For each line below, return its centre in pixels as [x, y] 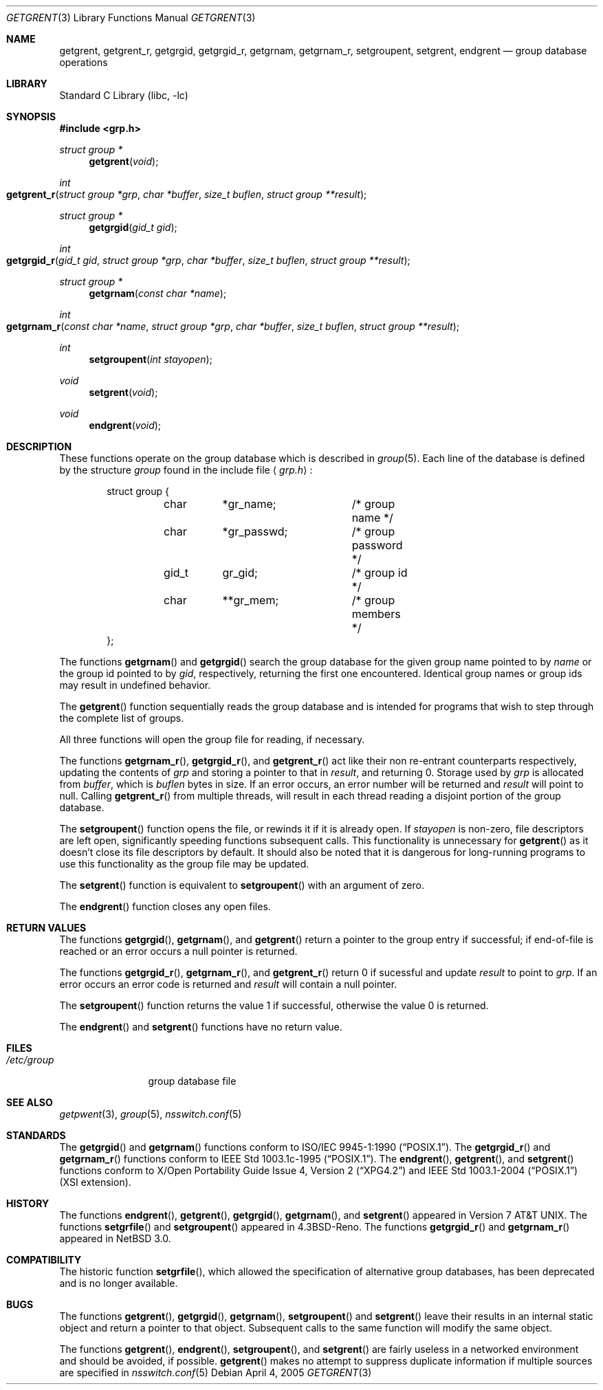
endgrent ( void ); [125, 425]
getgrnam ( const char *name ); [158, 293]
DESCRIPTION [39, 446]
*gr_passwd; [255, 531]
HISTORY [28, 1203]
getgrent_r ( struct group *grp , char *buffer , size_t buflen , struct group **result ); [187, 194]
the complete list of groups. [122, 718]
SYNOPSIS [31, 117]
